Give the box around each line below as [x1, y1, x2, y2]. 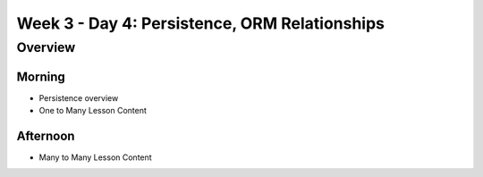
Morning [16, 69, 66, 84]
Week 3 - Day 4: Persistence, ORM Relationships [16, 13, 385, 33]
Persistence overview [38, 92, 119, 103]
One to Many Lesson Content [38, 105, 148, 116]
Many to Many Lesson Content [38, 152, 152, 163]
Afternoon [16, 128, 75, 143]
